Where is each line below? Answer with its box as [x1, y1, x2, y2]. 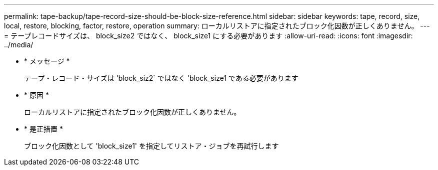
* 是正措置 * [24, 125, 63, 133]
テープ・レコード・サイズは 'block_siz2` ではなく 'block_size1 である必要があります [24, 74, 298, 82]
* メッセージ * [24, 57, 70, 65]
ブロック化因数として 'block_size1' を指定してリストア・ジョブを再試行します [24, 142, 279, 150]
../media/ [4, 40, 33, 49]
